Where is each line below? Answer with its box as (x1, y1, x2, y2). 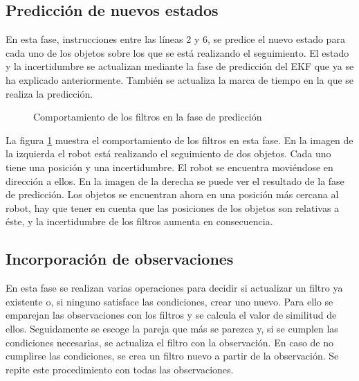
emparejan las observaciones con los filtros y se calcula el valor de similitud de (6, 308, 337, 322)
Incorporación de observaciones (6, 248, 234, 269)
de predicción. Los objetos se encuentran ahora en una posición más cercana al (6, 187, 339, 202)
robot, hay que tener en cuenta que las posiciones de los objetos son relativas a (6, 200, 340, 215)
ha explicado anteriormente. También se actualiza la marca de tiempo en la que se (6, 72, 354, 87)
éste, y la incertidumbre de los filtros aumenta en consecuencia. (6, 214, 273, 229)
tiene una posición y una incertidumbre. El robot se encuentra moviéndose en (6, 159, 333, 174)
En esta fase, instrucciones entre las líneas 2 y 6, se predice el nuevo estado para (6, 32, 345, 46)
